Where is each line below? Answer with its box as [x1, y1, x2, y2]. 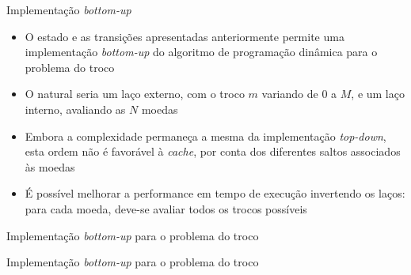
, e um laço [351, 85, 405, 102]
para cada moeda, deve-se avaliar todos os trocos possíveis [25, 200, 307, 217]
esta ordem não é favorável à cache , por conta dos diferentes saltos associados [25, 143, 401, 160]
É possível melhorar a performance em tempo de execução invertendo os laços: [25, 185, 405, 202]
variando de [261, 85, 318, 102]
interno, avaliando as [25, 100, 126, 117]
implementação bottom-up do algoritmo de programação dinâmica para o [25, 43, 378, 60]
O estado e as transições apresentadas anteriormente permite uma [25, 28, 344, 44]
